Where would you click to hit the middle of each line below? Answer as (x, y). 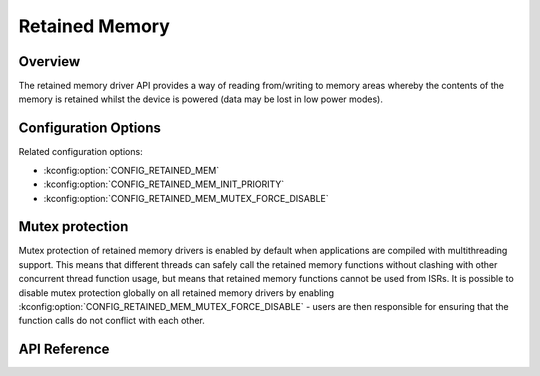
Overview (49, 61)
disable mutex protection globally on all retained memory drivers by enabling (176, 292)
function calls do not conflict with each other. (111, 321)
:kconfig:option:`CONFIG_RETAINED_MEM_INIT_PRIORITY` (164, 184)
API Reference (64, 349)
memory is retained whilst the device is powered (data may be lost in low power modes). (201, 99)
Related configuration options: (81, 152)
